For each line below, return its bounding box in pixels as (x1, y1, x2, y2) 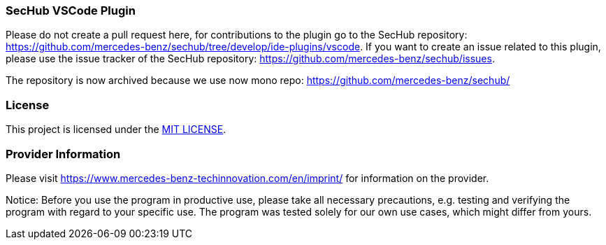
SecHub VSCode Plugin (6, 3, 136, 17)
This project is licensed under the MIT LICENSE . (6, 123, 226, 136)
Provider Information (6, 146, 121, 161)
